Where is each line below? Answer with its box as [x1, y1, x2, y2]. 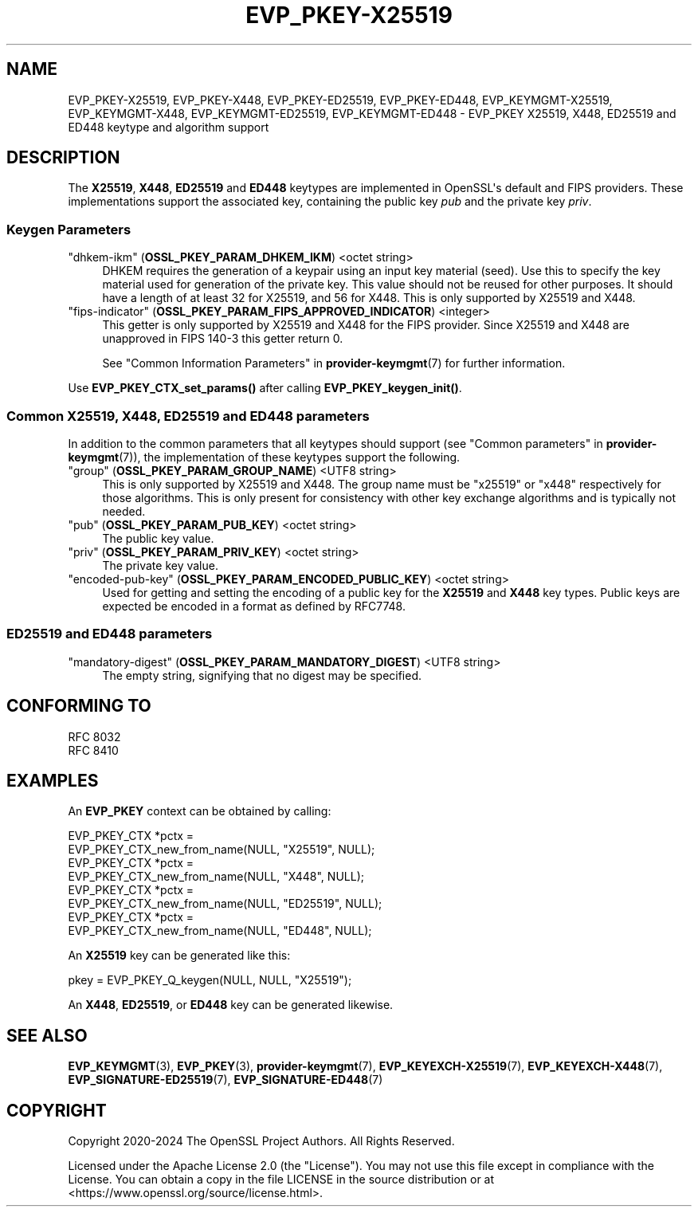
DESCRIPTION [6, 147, 120, 168]
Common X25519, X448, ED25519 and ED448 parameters [6, 407, 370, 424]
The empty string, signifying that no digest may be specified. [102, 668, 422, 682]
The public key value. [102, 531, 214, 545]
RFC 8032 [68, 729, 121, 744]
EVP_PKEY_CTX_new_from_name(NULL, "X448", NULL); [68, 870, 364, 884]
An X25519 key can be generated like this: [68, 948, 291, 963]
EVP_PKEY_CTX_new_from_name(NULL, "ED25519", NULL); [68, 897, 382, 911]
